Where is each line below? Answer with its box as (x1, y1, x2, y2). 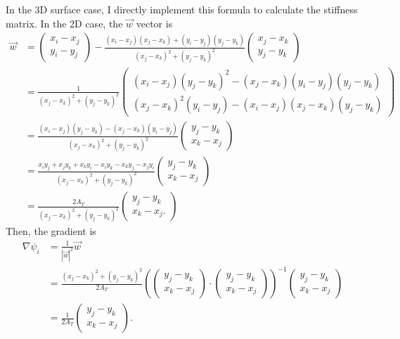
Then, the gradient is (6, 223, 96, 238)
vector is (136, 15, 173, 30)
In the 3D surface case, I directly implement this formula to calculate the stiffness (6, 2, 358, 16)
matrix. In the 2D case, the (6, 15, 123, 30)
